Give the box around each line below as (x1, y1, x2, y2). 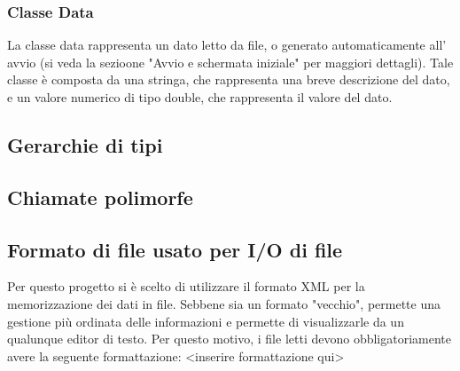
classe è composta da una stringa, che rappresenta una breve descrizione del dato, (7, 70, 450, 89)
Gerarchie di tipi (7, 130, 163, 158)
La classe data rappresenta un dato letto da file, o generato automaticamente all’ (7, 36, 447, 54)
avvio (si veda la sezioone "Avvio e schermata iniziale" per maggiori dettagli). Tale (7, 52, 454, 71)
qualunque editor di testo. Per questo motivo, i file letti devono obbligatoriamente (7, 329, 451, 348)
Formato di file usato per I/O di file (7, 235, 343, 263)
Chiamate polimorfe (7, 183, 193, 210)
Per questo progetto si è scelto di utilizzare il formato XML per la (7, 277, 365, 296)
